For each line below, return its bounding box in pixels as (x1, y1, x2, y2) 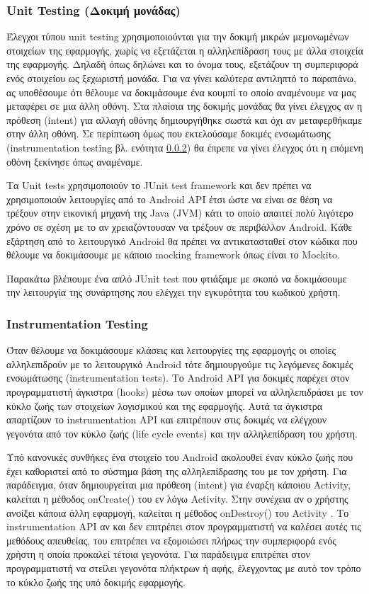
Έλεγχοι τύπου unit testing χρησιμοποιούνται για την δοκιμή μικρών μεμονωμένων (6, 29, 349, 44)
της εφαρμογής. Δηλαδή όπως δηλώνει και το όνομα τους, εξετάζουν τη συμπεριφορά (6, 57, 358, 72)
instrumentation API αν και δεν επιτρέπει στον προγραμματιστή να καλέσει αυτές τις (6, 519, 361, 534)
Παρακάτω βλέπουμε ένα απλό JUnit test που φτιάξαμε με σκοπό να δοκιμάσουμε (6, 270, 347, 285)
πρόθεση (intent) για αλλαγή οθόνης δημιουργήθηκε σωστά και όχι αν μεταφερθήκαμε (6, 112, 363, 127)
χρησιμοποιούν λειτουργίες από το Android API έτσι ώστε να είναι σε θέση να (6, 191, 333, 206)
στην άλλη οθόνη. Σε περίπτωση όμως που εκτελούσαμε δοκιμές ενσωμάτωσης (6, 126, 331, 141)
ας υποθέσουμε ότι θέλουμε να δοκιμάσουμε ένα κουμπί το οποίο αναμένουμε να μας (6, 84, 356, 99)
